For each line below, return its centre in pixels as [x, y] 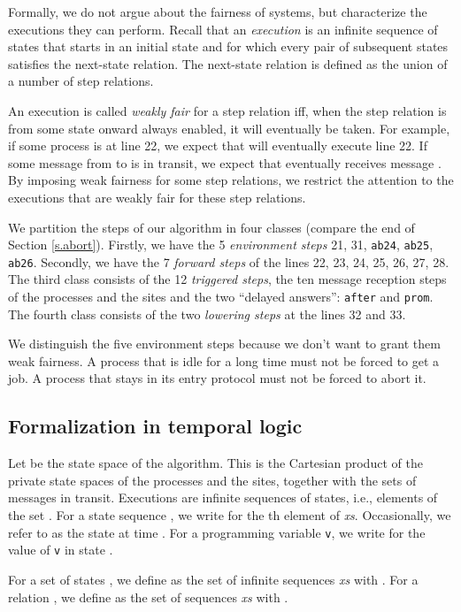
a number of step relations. [81, 81]
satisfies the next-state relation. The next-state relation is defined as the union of [228, 63]
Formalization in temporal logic [155, 426]
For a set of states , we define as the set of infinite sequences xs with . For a [213, 579]
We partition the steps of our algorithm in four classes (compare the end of [211, 227]
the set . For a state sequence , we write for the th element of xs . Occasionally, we [230, 515]
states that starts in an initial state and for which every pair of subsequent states [228, 46]
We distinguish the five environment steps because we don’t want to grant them [224, 344]
